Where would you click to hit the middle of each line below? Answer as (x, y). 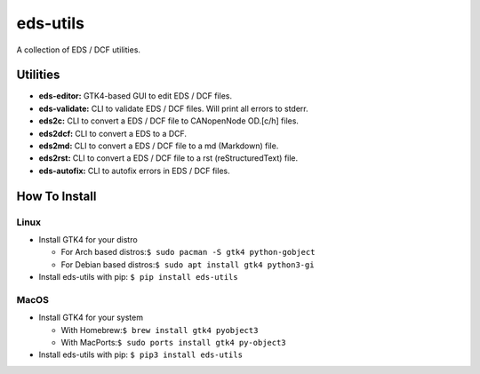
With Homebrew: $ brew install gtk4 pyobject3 (160, 330)
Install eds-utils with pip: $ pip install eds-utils (139, 277)
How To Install (56, 196)
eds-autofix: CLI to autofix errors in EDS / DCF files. (134, 171)
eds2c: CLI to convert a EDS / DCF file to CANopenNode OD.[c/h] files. (169, 121)
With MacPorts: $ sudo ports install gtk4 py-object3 (173, 343)
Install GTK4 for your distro (88, 239)
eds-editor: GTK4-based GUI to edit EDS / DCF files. (136, 96)
